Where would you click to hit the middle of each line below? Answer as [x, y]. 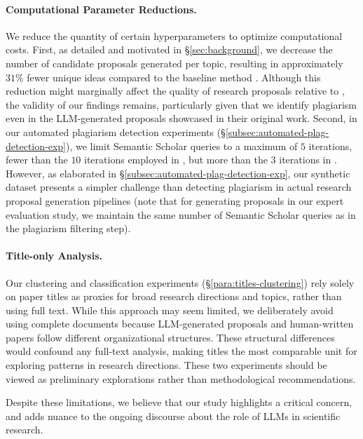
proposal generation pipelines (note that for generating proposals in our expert [175, 200]
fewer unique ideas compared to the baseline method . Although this [174, 77]
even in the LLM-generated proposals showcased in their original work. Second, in [181, 118]
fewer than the [37, 160]
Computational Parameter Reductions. [101, 9]
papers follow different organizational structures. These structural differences [170, 337]
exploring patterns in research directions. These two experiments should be [166, 365]
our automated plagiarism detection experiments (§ [116, 131]
